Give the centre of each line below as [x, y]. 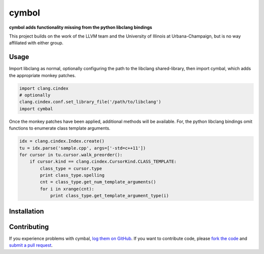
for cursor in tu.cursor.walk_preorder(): [71, 155]
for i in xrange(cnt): [67, 189]
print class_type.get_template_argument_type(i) [110, 196]
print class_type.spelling [72, 175]
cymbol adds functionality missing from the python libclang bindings [81, 27]
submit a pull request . [31, 245]
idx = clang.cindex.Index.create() [62, 141]
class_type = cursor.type [71, 168]
